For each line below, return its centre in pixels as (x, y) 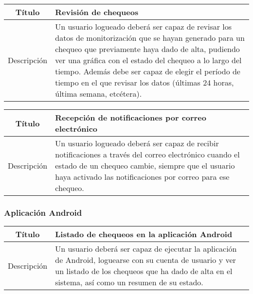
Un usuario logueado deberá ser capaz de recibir (137, 143)
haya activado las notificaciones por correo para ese (142, 177)
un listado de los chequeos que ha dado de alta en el (144, 271)
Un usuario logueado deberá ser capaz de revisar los (144, 26)
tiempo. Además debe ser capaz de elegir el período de (148, 71)
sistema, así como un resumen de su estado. (129, 282)
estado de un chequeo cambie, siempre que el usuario (145, 165)
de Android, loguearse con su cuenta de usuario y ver (145, 260)
